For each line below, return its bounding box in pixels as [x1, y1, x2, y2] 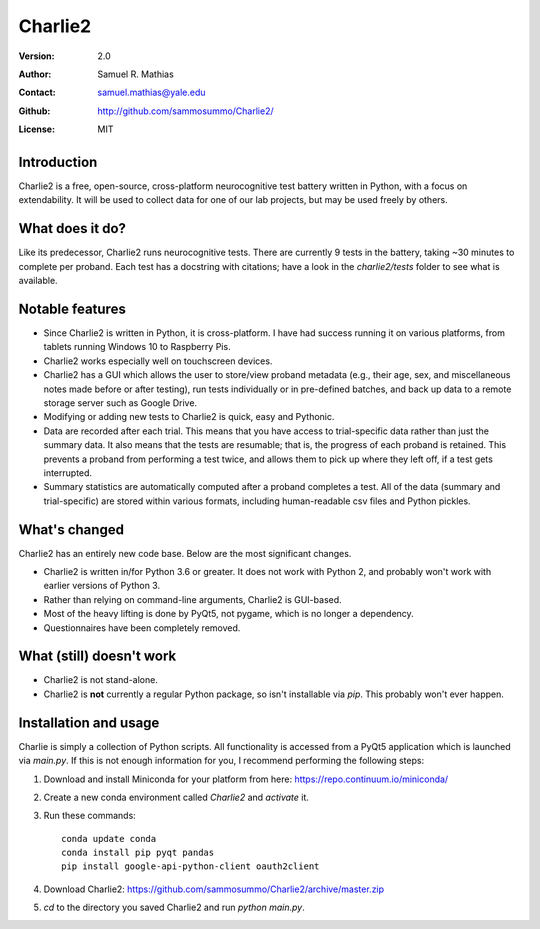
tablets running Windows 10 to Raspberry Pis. [43, 341, 231, 353]
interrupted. [43, 466, 93, 479]
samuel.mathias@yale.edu [97, 86, 206, 99]
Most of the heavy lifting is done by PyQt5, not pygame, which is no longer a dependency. [43, 608, 414, 620]
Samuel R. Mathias [97, 68, 174, 80]
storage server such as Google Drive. [43, 396, 198, 409]
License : [18, 123, 55, 135]
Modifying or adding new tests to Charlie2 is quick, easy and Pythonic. [43, 411, 335, 423]
